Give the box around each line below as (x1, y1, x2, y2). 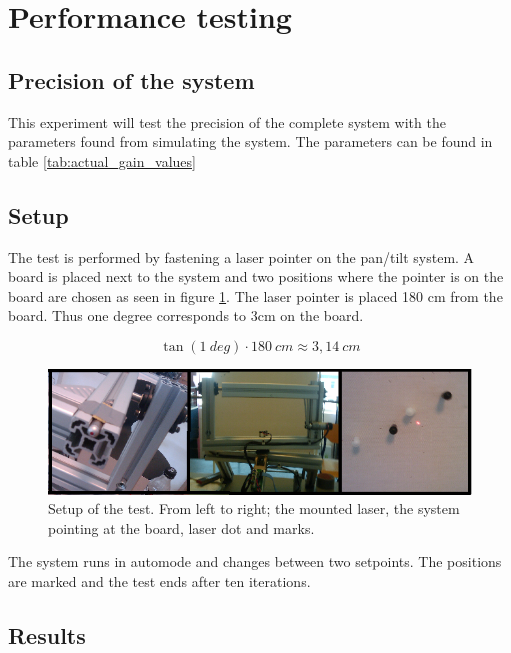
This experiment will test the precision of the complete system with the (8, 111, 446, 132)
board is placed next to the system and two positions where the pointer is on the (8, 266, 504, 287)
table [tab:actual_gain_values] (8, 150, 196, 171)
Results (8, 619, 86, 650)
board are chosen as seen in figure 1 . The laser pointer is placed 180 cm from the (8, 285, 503, 306)
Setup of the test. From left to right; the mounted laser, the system (48, 498, 460, 519)
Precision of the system (8, 64, 255, 95)
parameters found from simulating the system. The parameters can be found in (8, 131, 493, 152)
